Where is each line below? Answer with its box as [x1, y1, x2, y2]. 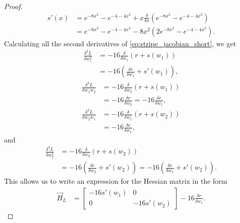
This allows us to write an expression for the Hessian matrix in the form [4, 176, 227, 186]
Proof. [4, 1, 23, 11]
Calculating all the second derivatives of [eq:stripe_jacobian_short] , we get [4, 38, 236, 48]
